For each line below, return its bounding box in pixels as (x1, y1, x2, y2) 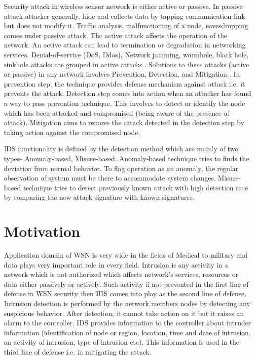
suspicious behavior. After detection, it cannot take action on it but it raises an (4, 308, 244, 318)
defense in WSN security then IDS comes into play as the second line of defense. (4, 288, 247, 299)
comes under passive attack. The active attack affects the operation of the (4, 30, 227, 40)
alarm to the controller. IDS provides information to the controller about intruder (4, 317, 251, 328)
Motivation (4, 221, 80, 241)
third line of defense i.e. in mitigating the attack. (4, 346, 151, 357)
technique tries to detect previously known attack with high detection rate (23, 182, 248, 192)
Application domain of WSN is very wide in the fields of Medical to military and (4, 250, 248, 260)
